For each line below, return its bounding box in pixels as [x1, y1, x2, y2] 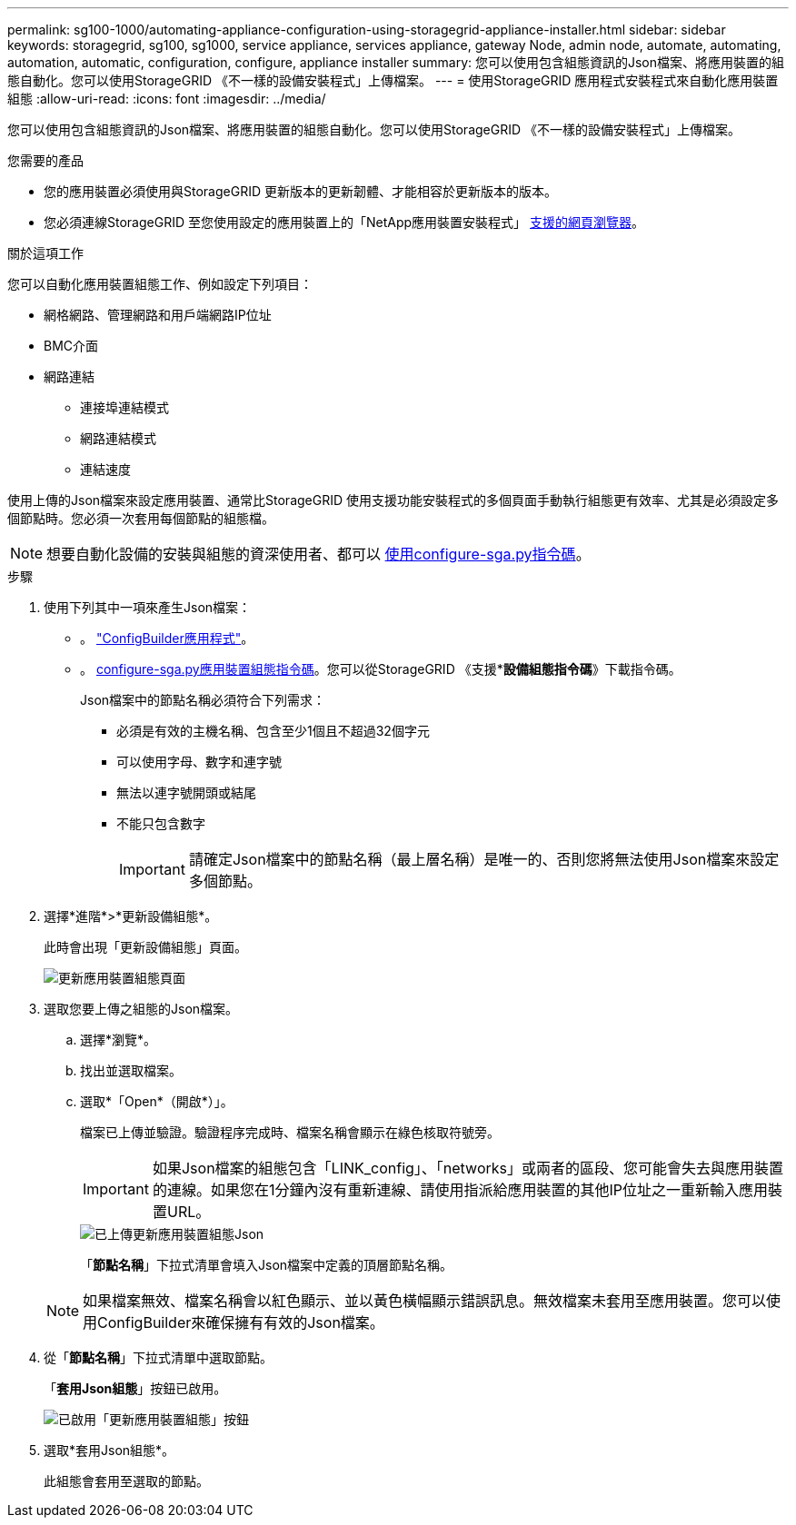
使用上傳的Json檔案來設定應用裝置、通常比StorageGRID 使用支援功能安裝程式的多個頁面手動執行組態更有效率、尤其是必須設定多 [7, 492, 779, 508]
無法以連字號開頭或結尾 [116, 785, 256, 800]
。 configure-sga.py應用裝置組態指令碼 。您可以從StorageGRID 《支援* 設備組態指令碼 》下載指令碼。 [80, 661, 682, 677]
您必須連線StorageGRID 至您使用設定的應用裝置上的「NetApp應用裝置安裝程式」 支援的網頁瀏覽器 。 [44, 214, 644, 230]
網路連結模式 [80, 431, 156, 446]
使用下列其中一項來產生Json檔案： [44, 599, 252, 615]
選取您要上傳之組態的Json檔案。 [44, 1001, 239, 1016]
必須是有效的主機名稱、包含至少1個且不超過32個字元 [116, 723, 430, 738]
